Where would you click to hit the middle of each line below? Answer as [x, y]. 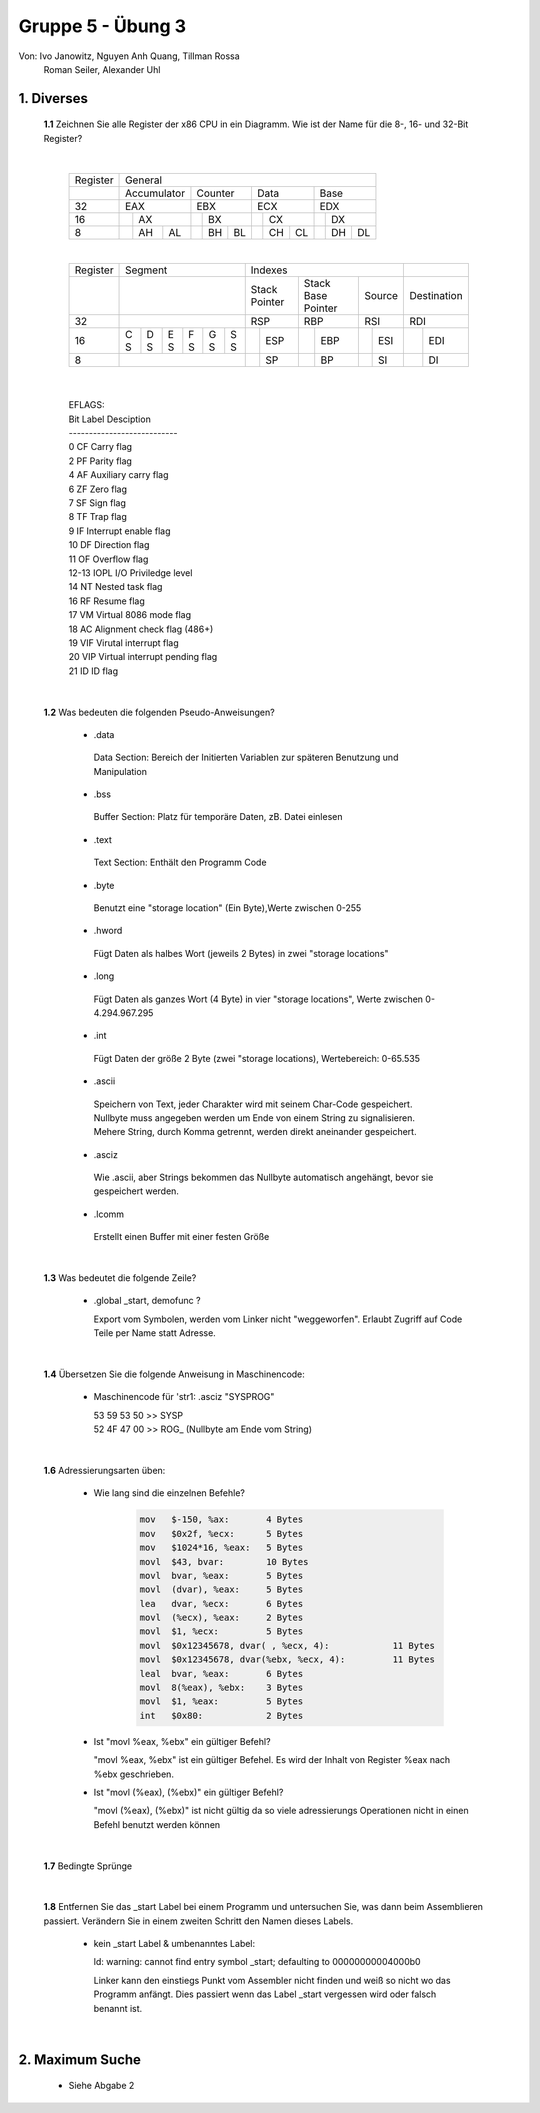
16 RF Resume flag [106, 601]
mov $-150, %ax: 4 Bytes [221, 1519]
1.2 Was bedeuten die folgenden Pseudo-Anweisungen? [159, 712]
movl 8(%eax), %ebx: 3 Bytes [221, 1688]
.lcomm [109, 1214]
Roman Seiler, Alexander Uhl [102, 69]
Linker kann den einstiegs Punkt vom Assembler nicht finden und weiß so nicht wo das [272, 1980]
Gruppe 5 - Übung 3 [102, 26]
